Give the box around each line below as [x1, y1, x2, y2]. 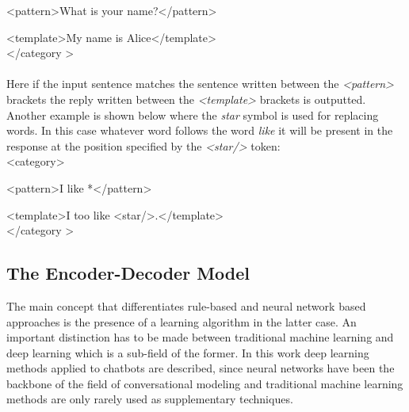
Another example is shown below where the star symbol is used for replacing [6, 106, 379, 123]
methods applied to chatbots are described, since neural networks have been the [6, 360, 395, 376]
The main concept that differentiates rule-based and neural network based [6, 297, 366, 314]
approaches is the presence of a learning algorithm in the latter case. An [6, 313, 357, 330]
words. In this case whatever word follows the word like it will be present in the [6, 122, 393, 139]
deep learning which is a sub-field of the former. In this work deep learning [6, 344, 369, 360]
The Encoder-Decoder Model [6, 261, 250, 285]
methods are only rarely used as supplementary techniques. [6, 391, 293, 407]
